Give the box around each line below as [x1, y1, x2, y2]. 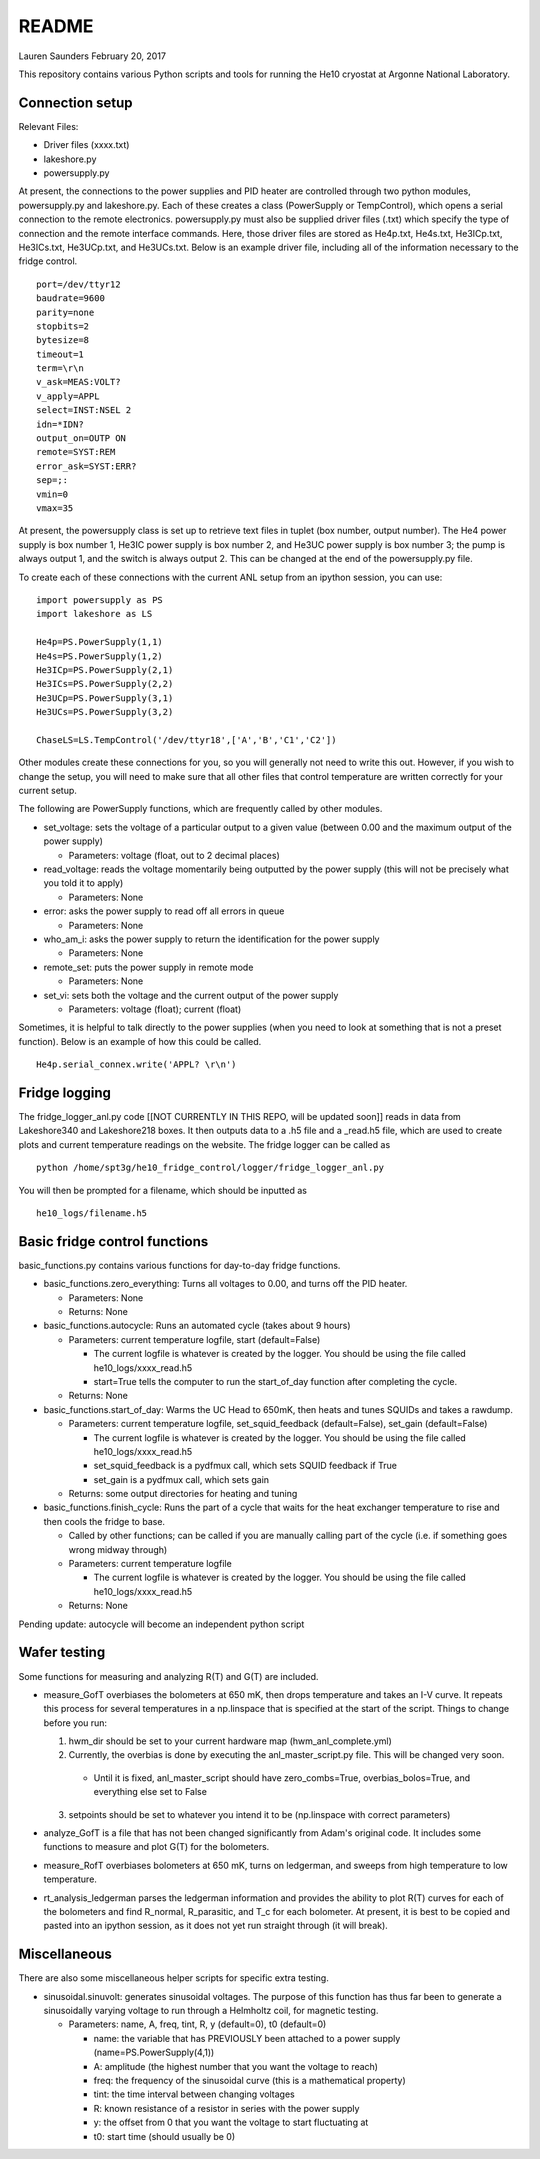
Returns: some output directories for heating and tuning [68, 1488, 298, 1500]
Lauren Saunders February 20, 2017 [18, 50, 167, 62]
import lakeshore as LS [36, 608, 153, 620]
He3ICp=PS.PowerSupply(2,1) [36, 664, 174, 675]
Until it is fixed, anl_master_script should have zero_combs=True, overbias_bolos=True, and [93, 1771, 471, 1784]
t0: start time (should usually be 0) [93, 2130, 236, 2142]
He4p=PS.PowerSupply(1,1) [36, 636, 164, 648]
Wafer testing [18, 1644, 106, 1661]
